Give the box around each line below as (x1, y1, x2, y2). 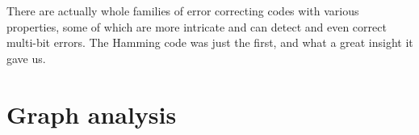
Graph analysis (6, 97, 177, 130)
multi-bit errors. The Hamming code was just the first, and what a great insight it (6, 34, 413, 51)
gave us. (6, 49, 46, 66)
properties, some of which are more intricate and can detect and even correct (6, 18, 387, 35)
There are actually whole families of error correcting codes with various (6, 2, 359, 19)
